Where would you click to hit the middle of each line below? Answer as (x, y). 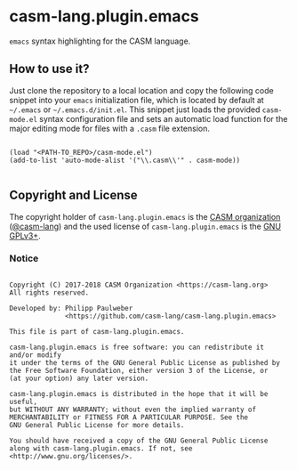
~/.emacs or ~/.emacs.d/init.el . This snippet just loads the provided (135, 109)
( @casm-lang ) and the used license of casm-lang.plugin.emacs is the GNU (145, 226)
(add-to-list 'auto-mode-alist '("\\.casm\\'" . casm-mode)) (125, 160)
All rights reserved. (49, 292)
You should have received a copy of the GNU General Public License (139, 441)
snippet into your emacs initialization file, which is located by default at (136, 100)
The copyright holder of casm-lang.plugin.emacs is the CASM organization (145, 216)
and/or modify (36, 355)
